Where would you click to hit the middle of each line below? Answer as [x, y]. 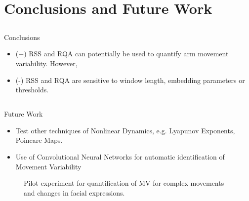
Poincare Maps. [39, 140]
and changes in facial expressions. [74, 192]
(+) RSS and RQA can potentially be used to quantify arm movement [122, 54]
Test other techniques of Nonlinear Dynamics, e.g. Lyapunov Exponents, [125, 130]
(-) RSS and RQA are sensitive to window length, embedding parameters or [130, 80]
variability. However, [46, 63]
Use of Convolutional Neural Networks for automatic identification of [120, 156]
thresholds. [32, 90]
